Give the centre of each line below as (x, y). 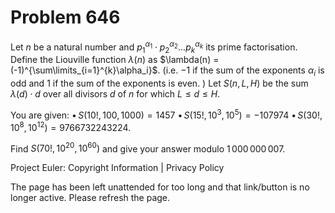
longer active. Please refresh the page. (90, 198)
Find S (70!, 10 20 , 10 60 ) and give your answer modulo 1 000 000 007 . (148, 148)
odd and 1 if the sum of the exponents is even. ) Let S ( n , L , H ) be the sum (159, 83)
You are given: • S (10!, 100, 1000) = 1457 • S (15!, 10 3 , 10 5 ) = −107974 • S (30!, (166, 114)
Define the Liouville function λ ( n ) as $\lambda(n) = (115, 60)
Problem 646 (65, 17)
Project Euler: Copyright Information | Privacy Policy (117, 168)
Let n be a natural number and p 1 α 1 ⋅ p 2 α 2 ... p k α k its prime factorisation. (154, 47)
